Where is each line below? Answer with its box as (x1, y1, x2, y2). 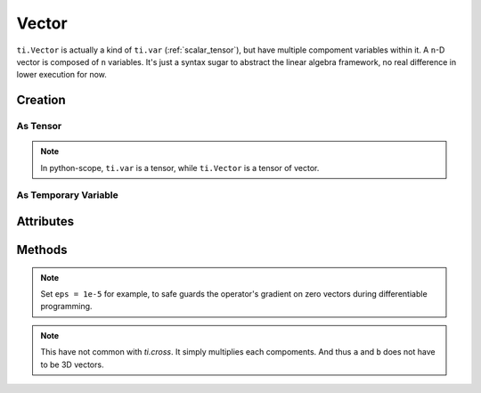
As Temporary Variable (16, 189, 119, 201)
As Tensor (16, 120, 62, 133)
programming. (40, 301, 93, 312)
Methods (16, 242, 68, 258)
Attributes (16, 214, 75, 229)
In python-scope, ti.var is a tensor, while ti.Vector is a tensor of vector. (40, 162, 320, 173)
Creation (16, 93, 66, 108)
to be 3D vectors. (40, 359, 104, 370)
